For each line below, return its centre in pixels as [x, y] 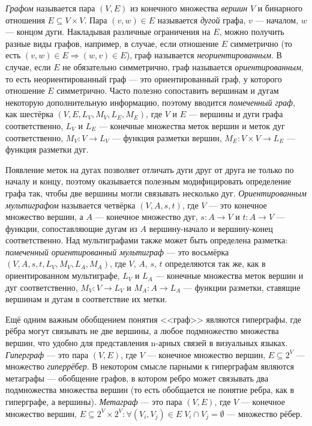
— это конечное [238, 205]
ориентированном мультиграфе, [63, 275]
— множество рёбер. [265, 413]
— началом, [277, 20]
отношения [25, 20]
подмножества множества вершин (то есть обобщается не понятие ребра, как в [150, 390]
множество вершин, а [44, 217]
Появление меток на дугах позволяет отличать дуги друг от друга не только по [150, 169]
